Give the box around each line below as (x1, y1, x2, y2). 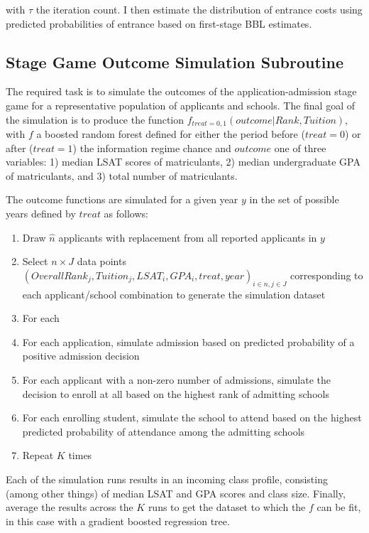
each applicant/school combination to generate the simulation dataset (22, 286, 326, 301)
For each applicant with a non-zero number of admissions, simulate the (22, 372, 331, 387)
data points (77, 254, 126, 269)
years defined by (6, 206, 76, 220)
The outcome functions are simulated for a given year (6, 192, 238, 207)
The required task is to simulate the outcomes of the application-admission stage (6, 84, 357, 99)
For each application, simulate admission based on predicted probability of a (22, 334, 355, 349)
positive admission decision (22, 348, 140, 363)
